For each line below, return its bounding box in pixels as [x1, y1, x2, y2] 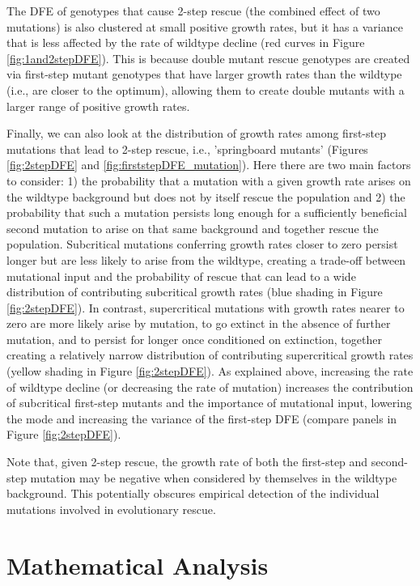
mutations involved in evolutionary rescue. [6, 500, 216, 517]
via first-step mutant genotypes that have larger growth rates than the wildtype [6, 66, 402, 83]
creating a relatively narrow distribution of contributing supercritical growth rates [6, 346, 414, 363]
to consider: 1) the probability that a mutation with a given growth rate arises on [6, 172, 411, 189]
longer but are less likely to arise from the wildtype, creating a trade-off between [6, 251, 406, 268]
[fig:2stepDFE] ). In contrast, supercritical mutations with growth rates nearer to [6, 299, 405, 316]
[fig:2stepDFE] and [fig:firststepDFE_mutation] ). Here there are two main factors [6, 156, 411, 173]
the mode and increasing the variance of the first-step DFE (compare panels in [6, 410, 397, 427]
